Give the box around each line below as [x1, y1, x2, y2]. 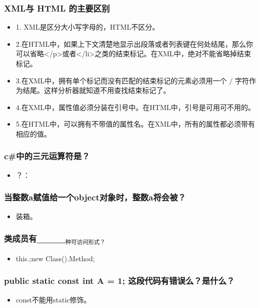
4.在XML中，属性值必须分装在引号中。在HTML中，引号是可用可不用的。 [16, 101, 255, 112]
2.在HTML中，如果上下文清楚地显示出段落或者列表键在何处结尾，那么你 [16, 38, 253, 49]
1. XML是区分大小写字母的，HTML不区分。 [16, 22, 159, 32]
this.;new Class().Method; [16, 253, 95, 263]
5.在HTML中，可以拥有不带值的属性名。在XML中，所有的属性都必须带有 [16, 119, 255, 129]
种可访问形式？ [65, 240, 106, 246]
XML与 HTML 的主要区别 [4, 2, 110, 14]
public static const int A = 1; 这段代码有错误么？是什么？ [4, 274, 235, 287]
